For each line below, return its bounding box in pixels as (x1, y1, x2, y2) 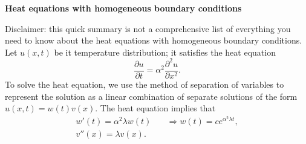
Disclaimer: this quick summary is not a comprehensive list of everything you (5, 22, 291, 34)
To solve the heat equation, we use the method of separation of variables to (5, 77, 284, 90)
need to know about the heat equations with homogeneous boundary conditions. (5, 34, 302, 47)
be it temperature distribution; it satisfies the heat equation (54, 45, 276, 58)
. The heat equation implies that (95, 102, 216, 114)
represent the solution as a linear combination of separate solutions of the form (5, 90, 298, 102)
